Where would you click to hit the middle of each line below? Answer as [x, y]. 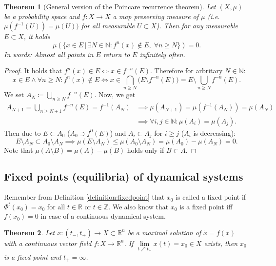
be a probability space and [42, 16]
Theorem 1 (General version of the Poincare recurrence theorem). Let [110, 6]
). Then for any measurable [197, 26]
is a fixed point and [33, 256]
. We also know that [138, 206]
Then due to [22, 133]
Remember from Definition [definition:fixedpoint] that [84, 197]
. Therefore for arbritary [187, 71]
